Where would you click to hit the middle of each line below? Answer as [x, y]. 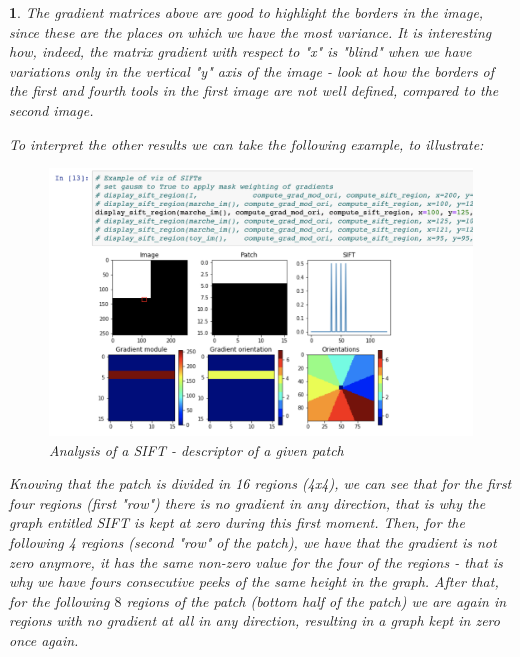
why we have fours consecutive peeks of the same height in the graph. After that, [254, 581]
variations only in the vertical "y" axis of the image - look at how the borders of [252, 70]
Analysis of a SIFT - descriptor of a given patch [196, 449]
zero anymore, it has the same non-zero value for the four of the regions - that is [256, 561]
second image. [51, 109]
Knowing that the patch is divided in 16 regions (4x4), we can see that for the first [260, 483]
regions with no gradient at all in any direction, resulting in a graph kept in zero [254, 620]
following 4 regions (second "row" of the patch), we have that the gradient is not [253, 542]
